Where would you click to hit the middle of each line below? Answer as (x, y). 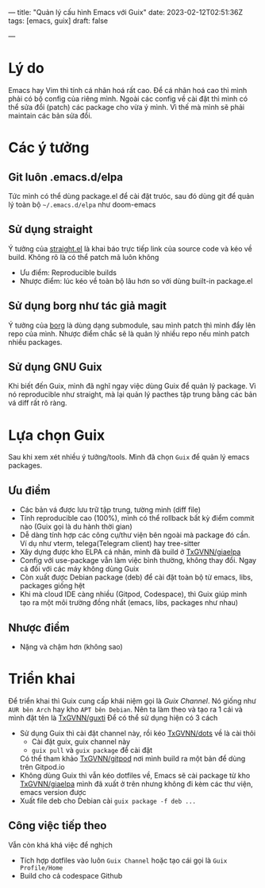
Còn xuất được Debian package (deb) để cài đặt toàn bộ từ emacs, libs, (136, 577)
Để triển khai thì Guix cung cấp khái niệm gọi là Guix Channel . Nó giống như (132, 700)
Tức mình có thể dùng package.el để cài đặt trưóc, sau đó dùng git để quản (131, 196)
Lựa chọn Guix (57, 435)
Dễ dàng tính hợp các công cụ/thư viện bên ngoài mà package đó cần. (135, 535)
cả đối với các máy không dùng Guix (79, 569)
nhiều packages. (35, 342)
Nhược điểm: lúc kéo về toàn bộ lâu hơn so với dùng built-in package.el (136, 281)
